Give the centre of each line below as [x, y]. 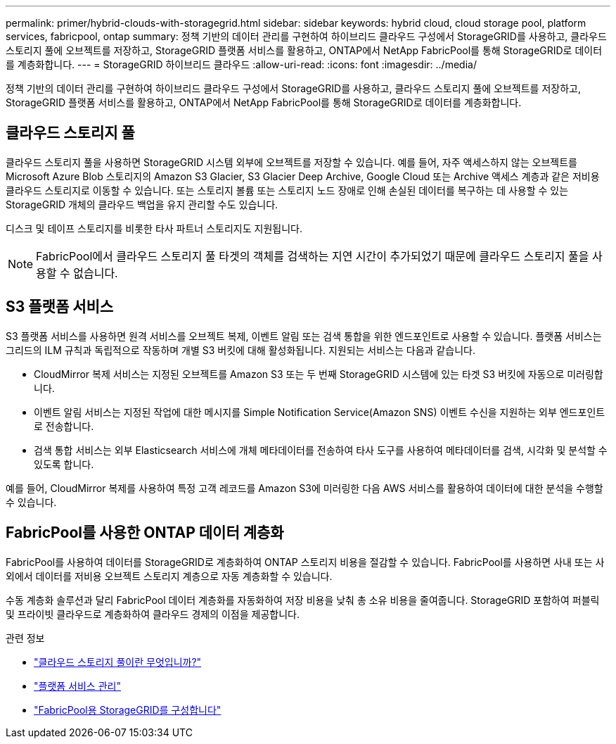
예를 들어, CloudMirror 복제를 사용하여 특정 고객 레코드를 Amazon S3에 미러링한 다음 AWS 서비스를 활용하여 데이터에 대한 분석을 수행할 [304, 488]
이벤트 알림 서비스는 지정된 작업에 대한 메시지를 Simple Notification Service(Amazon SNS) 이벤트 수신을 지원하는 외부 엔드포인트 [320, 412]
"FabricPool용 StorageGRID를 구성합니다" [128, 710]
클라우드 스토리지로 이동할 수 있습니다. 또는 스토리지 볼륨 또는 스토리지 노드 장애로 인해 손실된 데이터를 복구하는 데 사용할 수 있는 [287, 190]
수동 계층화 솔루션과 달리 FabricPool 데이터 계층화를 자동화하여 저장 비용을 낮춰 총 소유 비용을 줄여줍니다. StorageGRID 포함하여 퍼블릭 [303, 600]
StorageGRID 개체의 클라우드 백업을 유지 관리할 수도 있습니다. [142, 204]
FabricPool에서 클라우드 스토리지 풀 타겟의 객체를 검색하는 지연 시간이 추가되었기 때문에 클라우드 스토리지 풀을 [313, 256]
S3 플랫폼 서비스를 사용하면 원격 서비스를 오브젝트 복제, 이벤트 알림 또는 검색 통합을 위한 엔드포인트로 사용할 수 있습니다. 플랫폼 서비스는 [304, 336]
